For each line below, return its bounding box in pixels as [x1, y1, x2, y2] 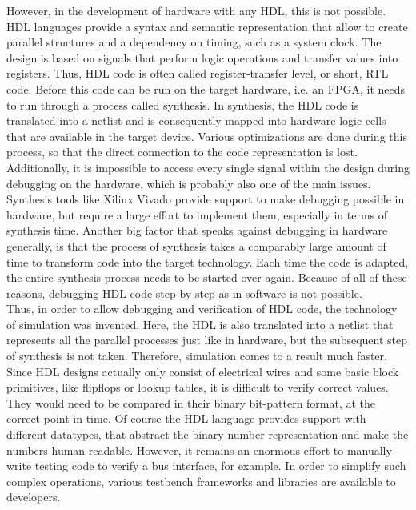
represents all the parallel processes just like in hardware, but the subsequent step [6, 331, 408, 348]
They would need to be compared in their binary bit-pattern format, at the [6, 394, 376, 411]
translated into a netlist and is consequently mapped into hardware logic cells [6, 112, 386, 129]
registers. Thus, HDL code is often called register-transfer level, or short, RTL [6, 65, 389, 82]
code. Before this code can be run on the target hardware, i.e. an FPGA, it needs [6, 80, 406, 97]
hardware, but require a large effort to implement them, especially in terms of [6, 206, 388, 223]
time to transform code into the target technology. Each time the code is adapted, [6, 253, 409, 270]
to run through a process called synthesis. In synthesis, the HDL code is [6, 96, 359, 113]
